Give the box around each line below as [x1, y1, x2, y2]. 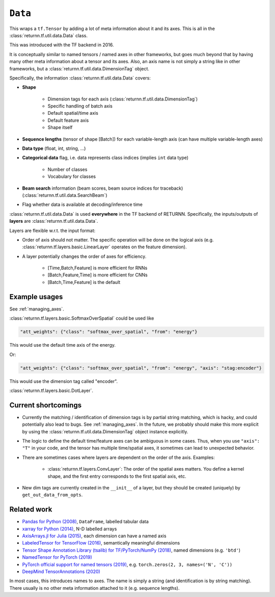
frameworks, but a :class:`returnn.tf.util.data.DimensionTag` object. [9, 65, 150, 71]
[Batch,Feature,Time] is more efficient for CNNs [47, 272, 148, 278]
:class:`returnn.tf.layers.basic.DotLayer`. [9, 387, 94, 394]
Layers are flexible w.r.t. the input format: [9, 227, 96, 233]
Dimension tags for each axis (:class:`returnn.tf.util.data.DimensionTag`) [47, 96, 198, 102]
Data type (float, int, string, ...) [22, 145, 86, 151]
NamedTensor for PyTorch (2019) [22, 554, 93, 560]
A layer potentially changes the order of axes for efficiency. [22, 253, 147, 259]
